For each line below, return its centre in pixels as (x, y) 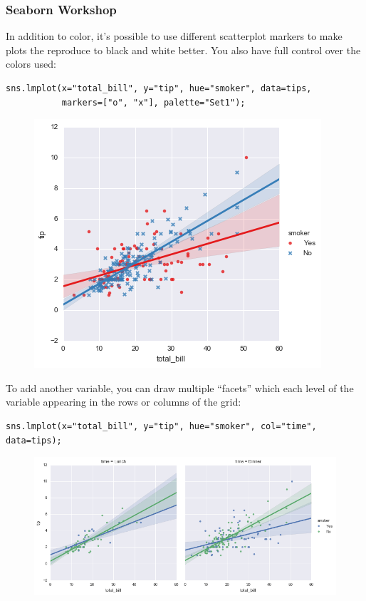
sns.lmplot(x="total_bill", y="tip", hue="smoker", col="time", (161, 426)
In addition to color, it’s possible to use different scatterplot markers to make (174, 36)
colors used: (31, 64)
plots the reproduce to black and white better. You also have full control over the (183, 50)
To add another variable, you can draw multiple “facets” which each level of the (180, 387)
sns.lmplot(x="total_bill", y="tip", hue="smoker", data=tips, (159, 88)
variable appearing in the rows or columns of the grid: (124, 402)
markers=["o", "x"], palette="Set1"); (153, 102)
